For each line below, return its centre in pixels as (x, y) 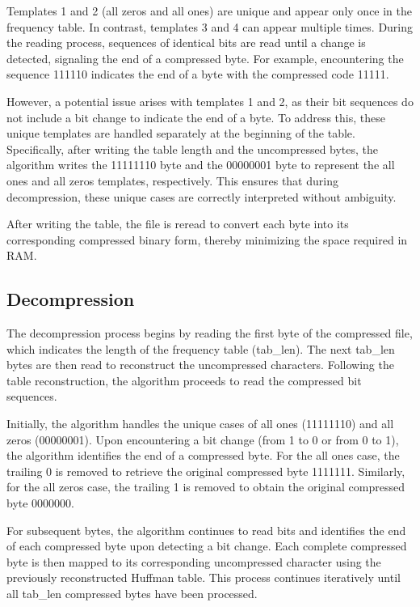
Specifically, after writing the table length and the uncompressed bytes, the (193, 149)
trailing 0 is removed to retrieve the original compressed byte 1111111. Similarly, (206, 471)
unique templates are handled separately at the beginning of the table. (181, 133)
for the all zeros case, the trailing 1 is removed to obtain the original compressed (206, 487)
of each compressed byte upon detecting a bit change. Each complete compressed (207, 546)
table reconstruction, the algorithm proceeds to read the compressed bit (184, 380)
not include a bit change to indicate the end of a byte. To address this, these (196, 117)
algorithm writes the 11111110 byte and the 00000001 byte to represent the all (201, 165)
